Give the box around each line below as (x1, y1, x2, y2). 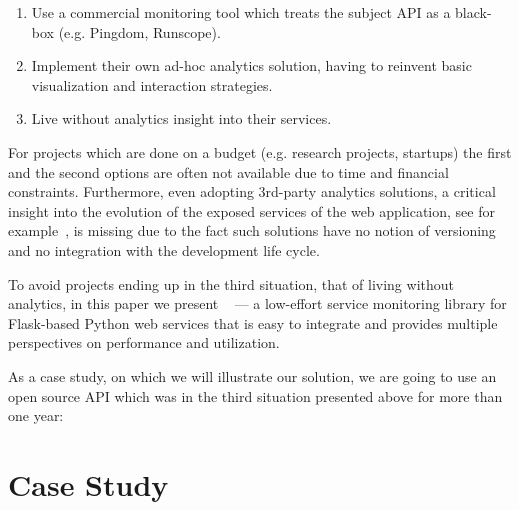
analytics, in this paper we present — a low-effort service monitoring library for (8, 293, 507, 314)
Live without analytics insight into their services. (31, 108, 332, 129)
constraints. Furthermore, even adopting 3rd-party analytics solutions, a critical (8, 181, 496, 202)
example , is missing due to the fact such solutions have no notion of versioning (8, 220, 496, 241)
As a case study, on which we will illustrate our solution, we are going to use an (8, 365, 497, 386)
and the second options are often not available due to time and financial (8, 161, 449, 182)
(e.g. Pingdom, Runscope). (58, 21, 221, 42)
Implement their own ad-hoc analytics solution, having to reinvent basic (31, 55, 472, 76)
